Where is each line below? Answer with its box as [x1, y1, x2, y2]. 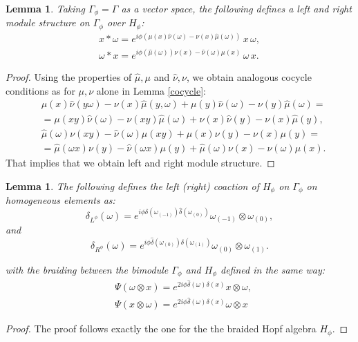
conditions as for [6, 83, 75, 97]
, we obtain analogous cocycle [186, 69, 312, 84]
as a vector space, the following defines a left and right [121, 1, 352, 15]
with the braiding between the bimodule [6, 262, 169, 276]
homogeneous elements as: [6, 193, 115, 207]
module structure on [6, 15, 90, 30]
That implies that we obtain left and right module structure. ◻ [6, 155, 275, 170]
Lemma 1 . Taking [6, 1, 85, 15]
